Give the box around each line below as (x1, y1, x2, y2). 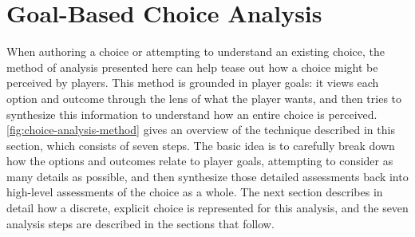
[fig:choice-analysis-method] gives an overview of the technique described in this (6, 121, 395, 138)
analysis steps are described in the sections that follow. (6, 215, 275, 231)
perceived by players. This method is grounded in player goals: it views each (6, 74, 379, 91)
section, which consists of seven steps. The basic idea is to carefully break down (6, 136, 395, 153)
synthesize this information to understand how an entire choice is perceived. (6, 105, 377, 122)
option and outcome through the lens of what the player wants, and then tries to (6, 89, 402, 106)
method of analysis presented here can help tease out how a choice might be (6, 58, 378, 75)
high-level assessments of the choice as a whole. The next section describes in (6, 184, 383, 200)
